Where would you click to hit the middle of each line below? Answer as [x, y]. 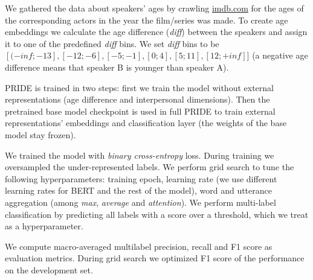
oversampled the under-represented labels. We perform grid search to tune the [150, 167]
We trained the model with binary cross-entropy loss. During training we [140, 155]
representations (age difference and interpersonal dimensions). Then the [137, 99]
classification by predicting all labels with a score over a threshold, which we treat [157, 214]
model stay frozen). [40, 134]
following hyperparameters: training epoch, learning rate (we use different [141, 178]
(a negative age [280, 55]
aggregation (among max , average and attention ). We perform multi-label [140, 202]
